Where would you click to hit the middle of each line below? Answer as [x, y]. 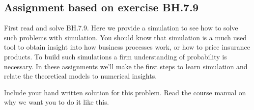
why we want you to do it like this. [56, 102]
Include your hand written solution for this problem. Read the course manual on [125, 92]
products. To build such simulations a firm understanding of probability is [115, 56]
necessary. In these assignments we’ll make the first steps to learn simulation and [126, 66]
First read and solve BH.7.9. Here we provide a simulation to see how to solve [121, 28]
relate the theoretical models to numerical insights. [81, 76]
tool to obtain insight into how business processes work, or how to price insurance [127, 47]
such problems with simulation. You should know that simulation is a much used [126, 37]
